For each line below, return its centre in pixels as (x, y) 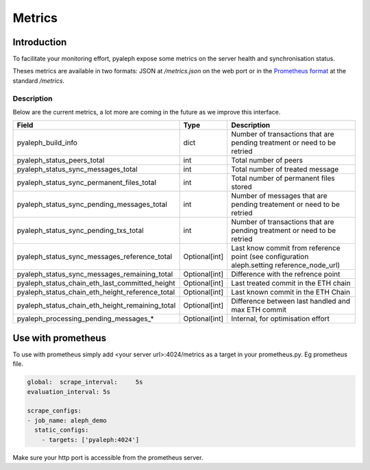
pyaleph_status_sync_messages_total (77, 169)
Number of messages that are (280, 196)
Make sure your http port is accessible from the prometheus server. (108, 457)
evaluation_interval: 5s (69, 392)
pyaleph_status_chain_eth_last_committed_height (96, 283)
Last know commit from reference (286, 248)
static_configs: (62, 430)
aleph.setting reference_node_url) (286, 265)
